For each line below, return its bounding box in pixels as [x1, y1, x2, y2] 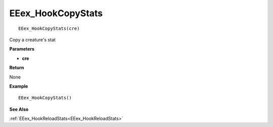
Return [9, 65, 24, 71]
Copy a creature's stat [9, 36, 56, 43]
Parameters [9, 46, 35, 52]
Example [9, 83, 28, 89]
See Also [9, 106, 29, 112]
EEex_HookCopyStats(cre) [18, 25, 80, 31]
